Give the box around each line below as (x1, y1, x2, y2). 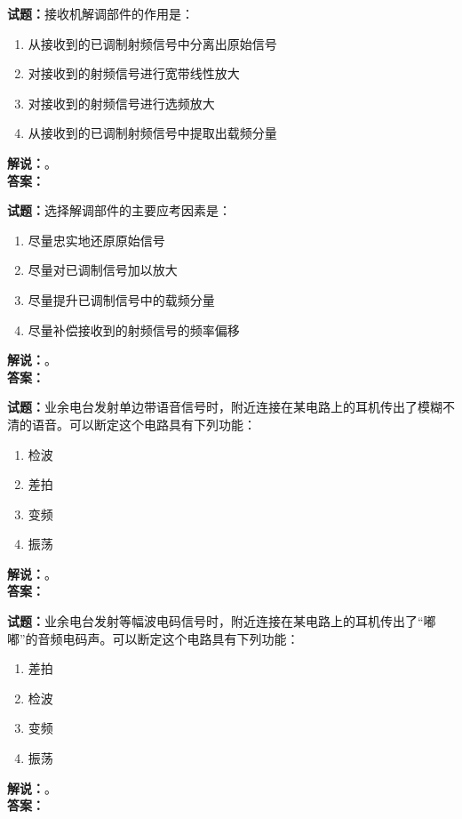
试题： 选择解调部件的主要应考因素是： (7, 201, 231, 220)
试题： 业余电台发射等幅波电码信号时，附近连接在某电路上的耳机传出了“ (7, 612, 424, 630)
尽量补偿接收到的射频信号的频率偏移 (28, 320, 240, 339)
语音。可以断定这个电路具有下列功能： (31, 414, 256, 433)
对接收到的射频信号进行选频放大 (28, 93, 215, 112)
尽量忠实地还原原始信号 (28, 230, 165, 249)
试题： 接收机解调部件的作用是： (7, 4, 194, 22)
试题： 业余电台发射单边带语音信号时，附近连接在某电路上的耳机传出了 (7, 397, 418, 416)
